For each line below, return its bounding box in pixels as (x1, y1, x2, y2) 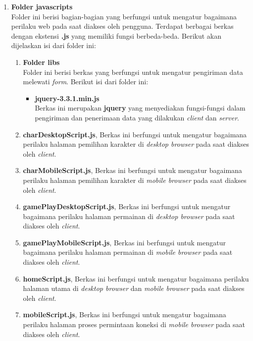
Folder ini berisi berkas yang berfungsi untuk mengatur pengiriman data (23, 66, 243, 77)
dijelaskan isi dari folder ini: (11, 40, 96, 51)
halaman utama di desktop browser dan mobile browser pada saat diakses (23, 283, 245, 293)
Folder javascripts (11, 1, 73, 11)
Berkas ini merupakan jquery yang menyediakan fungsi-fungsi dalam (35, 103, 246, 113)
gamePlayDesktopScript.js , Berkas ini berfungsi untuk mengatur (23, 201, 231, 212)
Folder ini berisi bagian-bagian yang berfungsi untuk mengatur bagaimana (11, 11, 237, 21)
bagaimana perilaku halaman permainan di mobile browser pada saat (23, 247, 233, 257)
